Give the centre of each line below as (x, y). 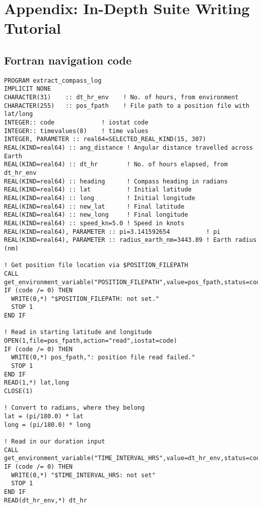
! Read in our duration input (55, 441)
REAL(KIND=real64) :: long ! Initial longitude (100, 198)
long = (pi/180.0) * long (47, 425)
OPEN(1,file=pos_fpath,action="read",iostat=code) (91, 341)
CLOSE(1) (19, 391)
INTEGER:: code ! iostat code (76, 123)
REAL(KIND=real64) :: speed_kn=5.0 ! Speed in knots (94, 223)
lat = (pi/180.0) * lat (44, 417)
